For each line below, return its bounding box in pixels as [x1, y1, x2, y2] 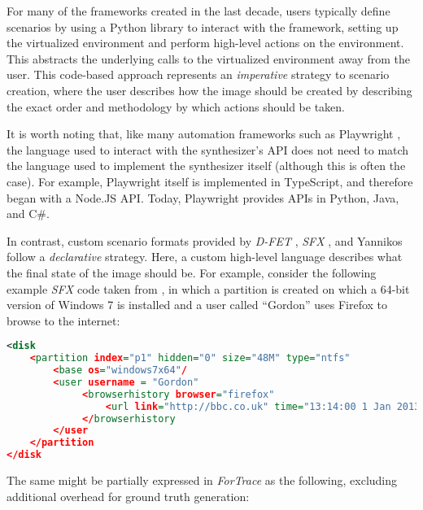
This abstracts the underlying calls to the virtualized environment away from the [7, 50, 410, 67]
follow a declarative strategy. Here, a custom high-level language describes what [7, 248, 403, 265]
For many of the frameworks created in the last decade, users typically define [7, 2, 390, 19]
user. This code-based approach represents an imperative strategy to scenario [7, 66, 390, 83]
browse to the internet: [7, 312, 120, 329]
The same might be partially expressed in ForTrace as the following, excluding [7, 472, 398, 489]
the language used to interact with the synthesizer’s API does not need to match [7, 141, 409, 158]
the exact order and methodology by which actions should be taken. [7, 98, 345, 115]
